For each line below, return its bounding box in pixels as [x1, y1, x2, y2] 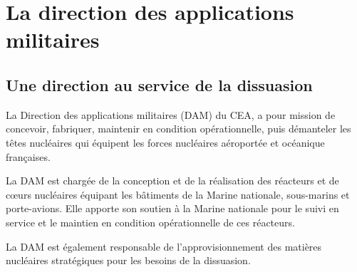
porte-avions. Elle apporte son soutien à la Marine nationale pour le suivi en [6, 201, 339, 216]
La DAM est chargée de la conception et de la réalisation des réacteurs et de [6, 173, 339, 188]
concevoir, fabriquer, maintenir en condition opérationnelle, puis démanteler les [6, 121, 351, 136]
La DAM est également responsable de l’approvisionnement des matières [6, 239, 322, 253]
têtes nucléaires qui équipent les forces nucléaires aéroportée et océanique [6, 135, 325, 150]
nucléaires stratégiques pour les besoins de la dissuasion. [6, 253, 251, 268]
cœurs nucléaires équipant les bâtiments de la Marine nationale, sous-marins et [6, 187, 350, 202]
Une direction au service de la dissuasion [6, 73, 313, 95]
